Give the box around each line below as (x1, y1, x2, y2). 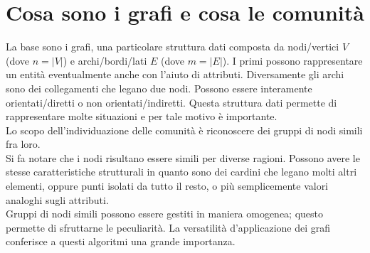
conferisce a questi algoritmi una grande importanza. (6, 234, 236, 249)
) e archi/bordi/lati (63, 53, 147, 68)
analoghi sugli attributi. (6, 192, 109, 207)
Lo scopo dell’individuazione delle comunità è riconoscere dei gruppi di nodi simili (6, 122, 363, 137)
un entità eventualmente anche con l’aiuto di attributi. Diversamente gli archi (6, 67, 344, 82)
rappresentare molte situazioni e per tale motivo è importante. (6, 109, 277, 124)
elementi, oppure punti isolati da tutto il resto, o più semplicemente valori (6, 178, 329, 193)
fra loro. (6, 136, 41, 151)
